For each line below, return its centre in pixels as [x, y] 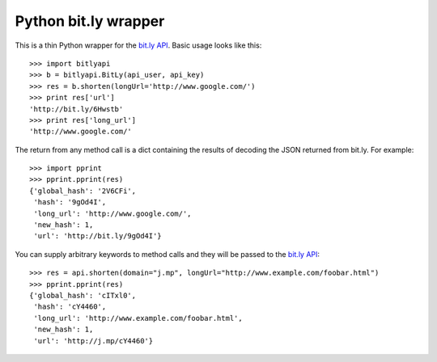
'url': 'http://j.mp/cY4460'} [93, 341]
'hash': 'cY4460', [70, 307]
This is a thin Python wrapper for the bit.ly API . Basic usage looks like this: [138, 45]
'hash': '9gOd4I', [70, 202]
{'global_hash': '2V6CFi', [83, 191]
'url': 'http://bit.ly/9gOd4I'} [98, 236]
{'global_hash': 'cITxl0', [83, 295]
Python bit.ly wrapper [90, 21]
